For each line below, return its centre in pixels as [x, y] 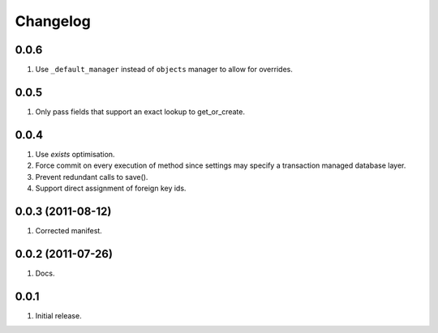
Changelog [53, 21]
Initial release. [58, 315]
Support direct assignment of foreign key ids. [111, 188]
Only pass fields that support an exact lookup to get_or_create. [140, 111]
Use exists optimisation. [75, 154]
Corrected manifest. [69, 230]
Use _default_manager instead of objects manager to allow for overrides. [164, 70]
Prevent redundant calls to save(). [92, 177]
